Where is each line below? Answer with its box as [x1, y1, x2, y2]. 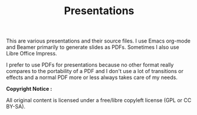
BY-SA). [6, 103, 25, 110]
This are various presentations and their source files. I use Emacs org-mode [6, 37, 191, 45]
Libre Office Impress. [6, 50, 57, 57]
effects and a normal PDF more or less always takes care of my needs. [6, 74, 178, 81]
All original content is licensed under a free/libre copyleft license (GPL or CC [6, 97, 192, 104]
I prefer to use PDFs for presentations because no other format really [6, 61, 174, 68]
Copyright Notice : [6, 86, 52, 93]
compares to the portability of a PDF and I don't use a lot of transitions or [6, 68, 184, 75]
